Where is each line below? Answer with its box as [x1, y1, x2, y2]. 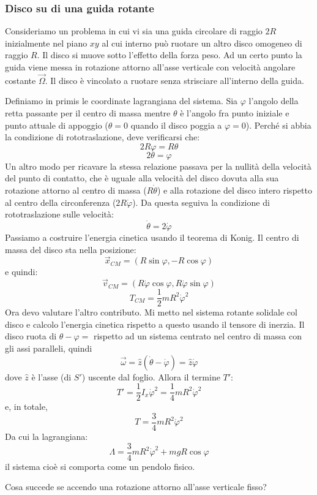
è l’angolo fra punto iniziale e [180, 107, 289, 119]
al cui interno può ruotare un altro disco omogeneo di [102, 36, 302, 49]
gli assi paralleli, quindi [5, 342, 92, 355]
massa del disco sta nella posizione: [5, 243, 136, 255]
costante [5, 74, 36, 86]
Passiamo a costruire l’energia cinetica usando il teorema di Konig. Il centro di [5, 230, 299, 243]
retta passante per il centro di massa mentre [5, 107, 171, 119]
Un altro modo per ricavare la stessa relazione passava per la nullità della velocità [5, 159, 311, 172]
